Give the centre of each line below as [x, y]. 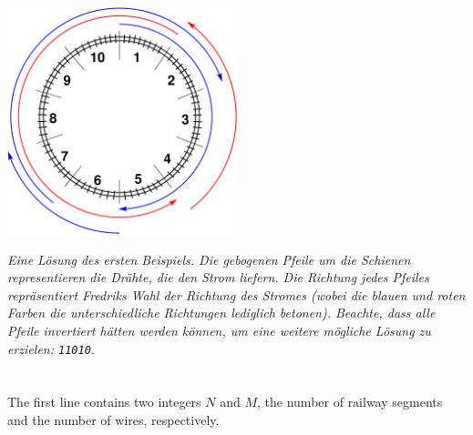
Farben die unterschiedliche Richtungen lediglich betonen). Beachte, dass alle [221, 313]
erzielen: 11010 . [51, 348]
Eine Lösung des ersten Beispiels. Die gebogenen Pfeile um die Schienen [209, 259]
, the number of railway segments [350, 402]
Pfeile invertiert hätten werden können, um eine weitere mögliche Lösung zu [219, 331]
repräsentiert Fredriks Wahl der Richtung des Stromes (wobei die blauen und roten [236, 294]
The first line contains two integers [104, 402]
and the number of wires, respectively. [113, 420]
